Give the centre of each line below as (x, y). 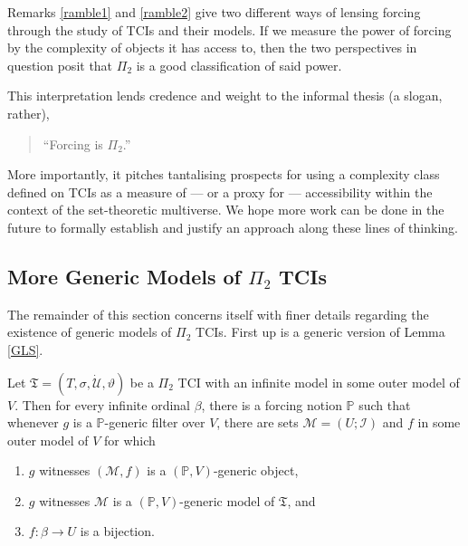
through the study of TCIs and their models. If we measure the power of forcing (229, 29)
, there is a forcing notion (272, 404)
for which (129, 440)
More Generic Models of (124, 276)
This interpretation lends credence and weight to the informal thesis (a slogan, (225, 96)
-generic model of (227, 500)
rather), (29, 113)
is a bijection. (117, 531)
